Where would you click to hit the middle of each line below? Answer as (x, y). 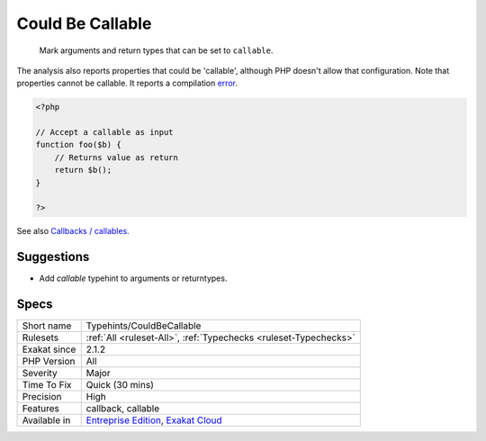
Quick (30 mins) (120, 385)
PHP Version (49, 362)
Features (41, 409)
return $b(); (83, 170)
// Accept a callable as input (105, 132)
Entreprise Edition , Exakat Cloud (154, 420)
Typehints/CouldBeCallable (144, 326)
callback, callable (123, 409)
